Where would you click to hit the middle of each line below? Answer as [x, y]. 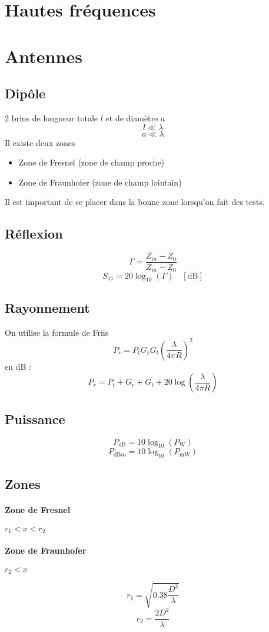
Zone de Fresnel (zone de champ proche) [92, 162]
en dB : [18, 366]
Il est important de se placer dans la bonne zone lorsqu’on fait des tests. [135, 202]
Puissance [35, 418]
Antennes [44, 56]
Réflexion [34, 234]
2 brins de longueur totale [52, 118]
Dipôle [25, 93]
